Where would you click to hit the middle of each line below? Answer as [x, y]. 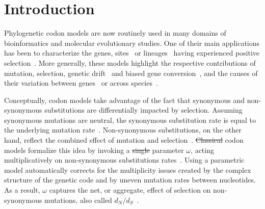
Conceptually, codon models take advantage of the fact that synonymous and [124, 100]
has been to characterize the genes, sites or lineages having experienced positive [132, 53]
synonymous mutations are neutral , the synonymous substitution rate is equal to [130, 120]
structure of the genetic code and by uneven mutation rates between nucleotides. [130, 180]
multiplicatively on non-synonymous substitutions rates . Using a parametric [124, 160]
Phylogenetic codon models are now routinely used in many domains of [115, 33]
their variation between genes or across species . [81, 83]
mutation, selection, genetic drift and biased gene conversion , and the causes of [131, 73]
